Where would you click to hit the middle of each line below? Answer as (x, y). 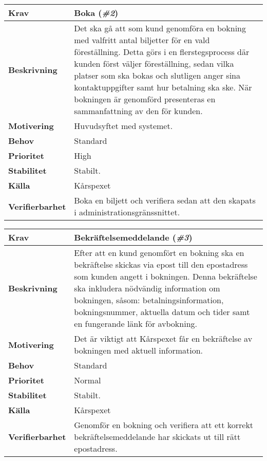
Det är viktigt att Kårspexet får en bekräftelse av (163, 338)
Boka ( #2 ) (96, 13)
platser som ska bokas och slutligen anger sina (157, 75)
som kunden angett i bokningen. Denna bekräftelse (166, 276)
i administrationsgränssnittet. (127, 212)
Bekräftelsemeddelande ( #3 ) (133, 237)
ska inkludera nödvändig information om (147, 288)
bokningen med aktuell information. (139, 350)
